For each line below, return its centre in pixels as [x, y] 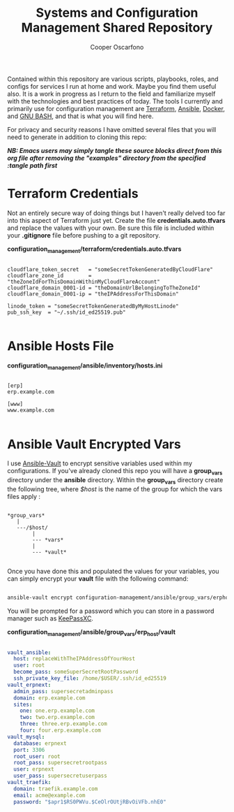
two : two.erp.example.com [57, 718]
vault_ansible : [29, 652]
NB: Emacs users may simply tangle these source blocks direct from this [115, 150]
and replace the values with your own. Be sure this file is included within [111, 228]
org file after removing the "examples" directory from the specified [107, 158]
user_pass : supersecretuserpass [61, 776]
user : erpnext [34, 769]
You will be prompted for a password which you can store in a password [111, 611]
